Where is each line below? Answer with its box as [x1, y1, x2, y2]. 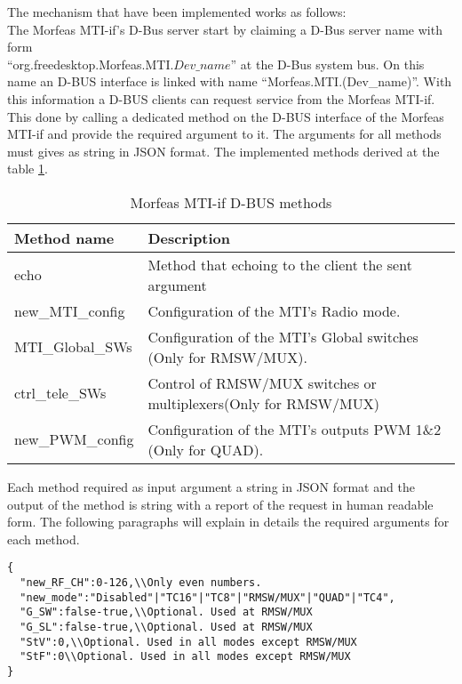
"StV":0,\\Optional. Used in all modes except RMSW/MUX [20, 635, 357, 648]
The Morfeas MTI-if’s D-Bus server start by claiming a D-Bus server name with [7, 20, 442, 38]
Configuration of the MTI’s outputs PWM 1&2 [147, 418, 442, 439]
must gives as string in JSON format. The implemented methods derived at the [7, 141, 440, 160]
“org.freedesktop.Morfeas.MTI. [7, 54, 174, 73]
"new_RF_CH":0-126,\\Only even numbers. [20, 575, 262, 589]
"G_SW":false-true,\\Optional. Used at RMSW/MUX [20, 606, 313, 619]
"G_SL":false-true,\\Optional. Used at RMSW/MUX [20, 620, 313, 633]
